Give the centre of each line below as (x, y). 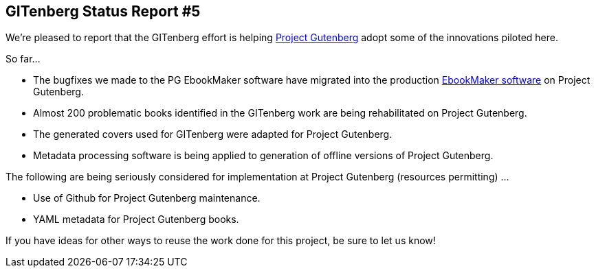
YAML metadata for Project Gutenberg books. (136, 219)
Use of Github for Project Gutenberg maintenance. (147, 198)
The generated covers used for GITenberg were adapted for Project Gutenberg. (213, 134)
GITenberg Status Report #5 (103, 11)
